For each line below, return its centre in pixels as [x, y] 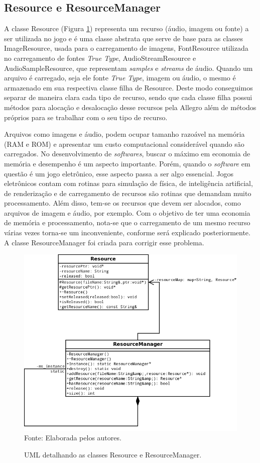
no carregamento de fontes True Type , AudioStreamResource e [100, 58]
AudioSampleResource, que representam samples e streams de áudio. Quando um [128, 68]
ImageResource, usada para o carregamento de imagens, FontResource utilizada [126, 48]
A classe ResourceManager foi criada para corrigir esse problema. [104, 242]
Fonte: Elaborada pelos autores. [73, 438]
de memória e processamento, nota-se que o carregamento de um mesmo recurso [127, 222]
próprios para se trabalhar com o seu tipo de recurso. [86, 117]
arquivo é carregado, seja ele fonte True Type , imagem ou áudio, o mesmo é [120, 78]
